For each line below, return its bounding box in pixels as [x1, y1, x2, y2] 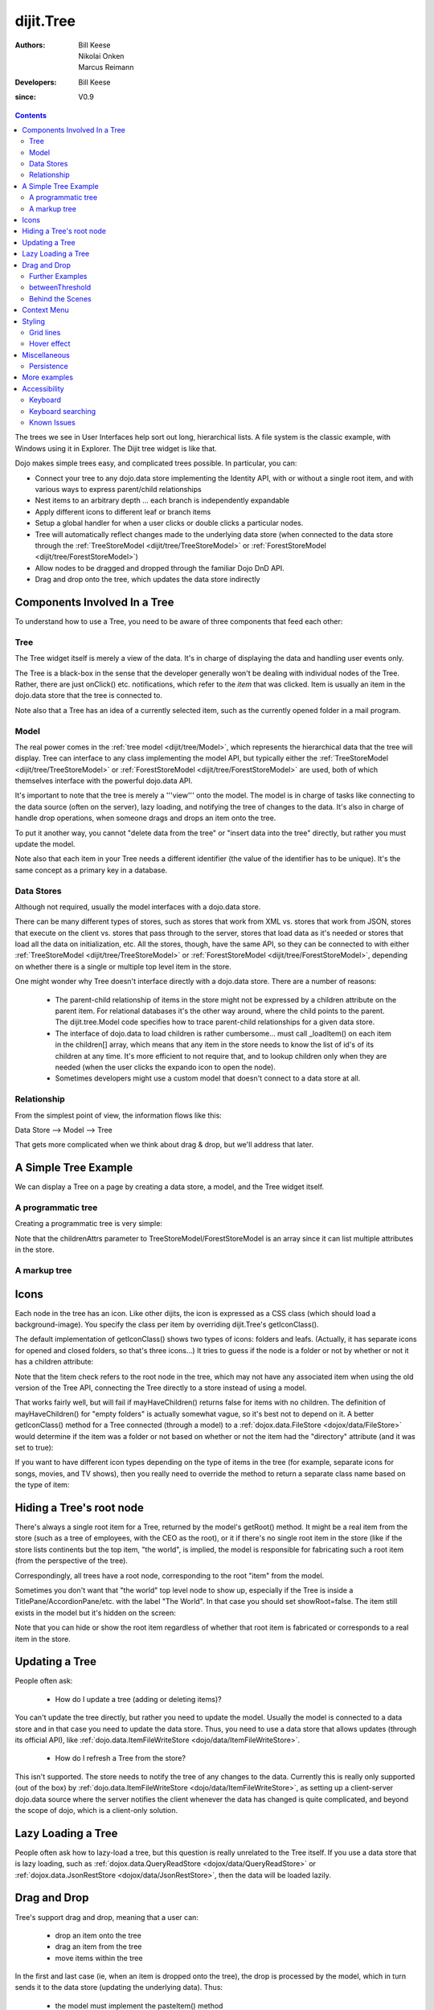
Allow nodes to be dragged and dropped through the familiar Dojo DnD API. [35, 563, 285, 572]
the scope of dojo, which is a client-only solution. [14, 1805, 178, 1815]
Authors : [14, 40, 46, 50]
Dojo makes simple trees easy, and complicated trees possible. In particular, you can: [14, 458, 297, 468]
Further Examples [29, 271, 88, 281]
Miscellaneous [22, 350, 70, 359]
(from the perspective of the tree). [14, 1556, 129, 1565]
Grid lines [29, 327, 61, 337]
